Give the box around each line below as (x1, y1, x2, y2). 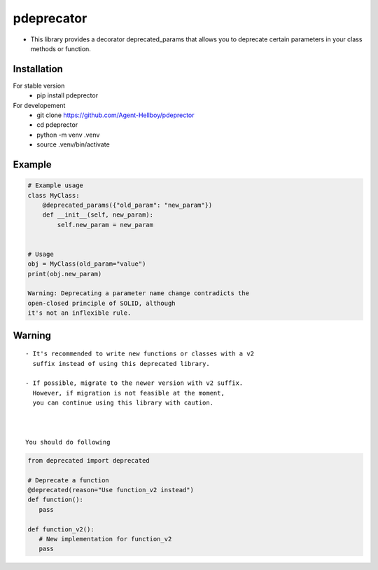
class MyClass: (27, 191, 80, 199)
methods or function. (30, 44, 91, 53)
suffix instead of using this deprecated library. (32, 360, 210, 367)
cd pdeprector (36, 121, 78, 129)
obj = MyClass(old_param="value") (27, 260, 146, 268)
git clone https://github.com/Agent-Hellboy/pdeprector (36, 111, 195, 119)
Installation (13, 63, 63, 75)
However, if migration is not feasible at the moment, (32, 389, 225, 397)
